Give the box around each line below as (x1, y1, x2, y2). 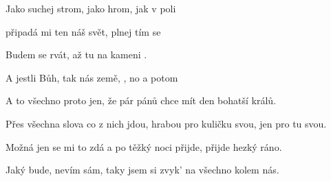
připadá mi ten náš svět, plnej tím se (6, 24, 161, 38)
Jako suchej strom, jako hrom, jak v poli (6, 1, 176, 15)
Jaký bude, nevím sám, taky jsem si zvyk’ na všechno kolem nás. (6, 162, 279, 177)
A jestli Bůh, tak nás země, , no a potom (6, 70, 178, 84)
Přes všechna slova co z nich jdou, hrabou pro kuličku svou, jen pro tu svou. (6, 116, 327, 130)
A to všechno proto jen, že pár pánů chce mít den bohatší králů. (6, 93, 277, 108)
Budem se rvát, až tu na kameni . (6, 47, 147, 62)
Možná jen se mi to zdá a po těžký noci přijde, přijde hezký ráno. (6, 139, 282, 154)
